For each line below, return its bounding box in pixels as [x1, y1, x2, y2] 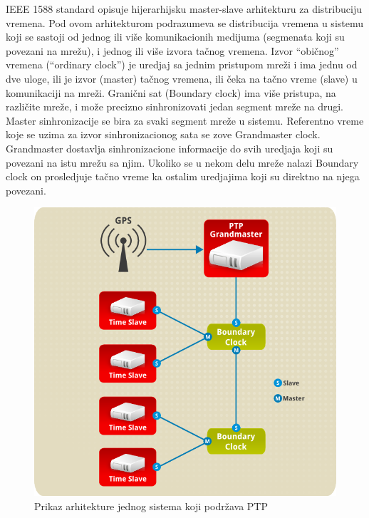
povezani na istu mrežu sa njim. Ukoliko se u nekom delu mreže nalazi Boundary [6, 155, 359, 170]
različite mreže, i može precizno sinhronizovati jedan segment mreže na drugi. [6, 99, 343, 114]
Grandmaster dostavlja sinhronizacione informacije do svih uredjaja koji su [6, 140, 333, 155]
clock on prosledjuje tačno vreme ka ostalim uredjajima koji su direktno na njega [6, 169, 360, 184]
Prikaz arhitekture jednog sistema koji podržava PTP [34, 498, 268, 513]
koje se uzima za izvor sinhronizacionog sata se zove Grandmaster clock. [6, 127, 321, 142]
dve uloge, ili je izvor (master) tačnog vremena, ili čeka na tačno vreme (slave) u [6, 71, 358, 86]
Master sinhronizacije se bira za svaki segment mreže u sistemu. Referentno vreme [6, 113, 364, 128]
